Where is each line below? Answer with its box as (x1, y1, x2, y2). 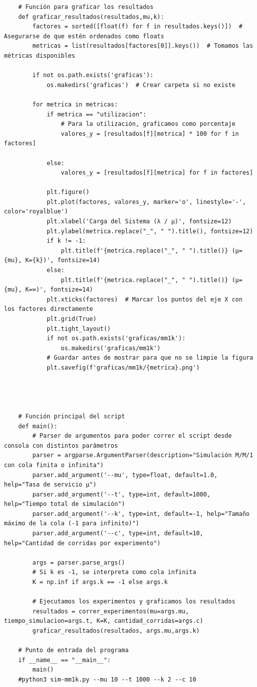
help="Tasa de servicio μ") (4, 481, 97, 489)
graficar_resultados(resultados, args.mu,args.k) (32, 627, 200, 634)
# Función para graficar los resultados (18, 3, 154, 10)
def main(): (18, 422, 58, 430)
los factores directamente (4, 305, 93, 313)
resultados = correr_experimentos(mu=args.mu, (32, 607, 189, 615)
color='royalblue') (4, 208, 68, 215)
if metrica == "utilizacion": (46, 110, 147, 118)
